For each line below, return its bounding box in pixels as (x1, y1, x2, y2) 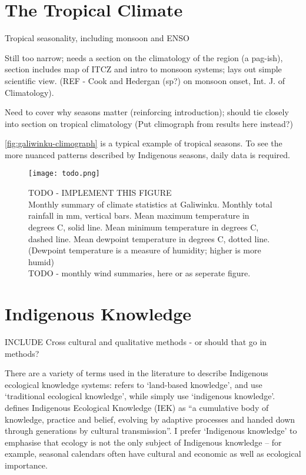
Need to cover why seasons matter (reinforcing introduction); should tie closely (5, 106, 289, 118)
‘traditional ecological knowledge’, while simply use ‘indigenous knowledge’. (5, 390, 275, 402)
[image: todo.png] (28, 169, 100, 178)
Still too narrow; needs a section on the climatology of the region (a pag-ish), (5, 51, 283, 63)
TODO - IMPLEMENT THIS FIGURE (28, 186, 172, 199)
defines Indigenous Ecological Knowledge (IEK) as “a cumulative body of (5, 401, 269, 413)
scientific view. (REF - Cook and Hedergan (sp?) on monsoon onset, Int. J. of (5, 74, 285, 86)
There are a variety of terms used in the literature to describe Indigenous (5, 367, 268, 379)
